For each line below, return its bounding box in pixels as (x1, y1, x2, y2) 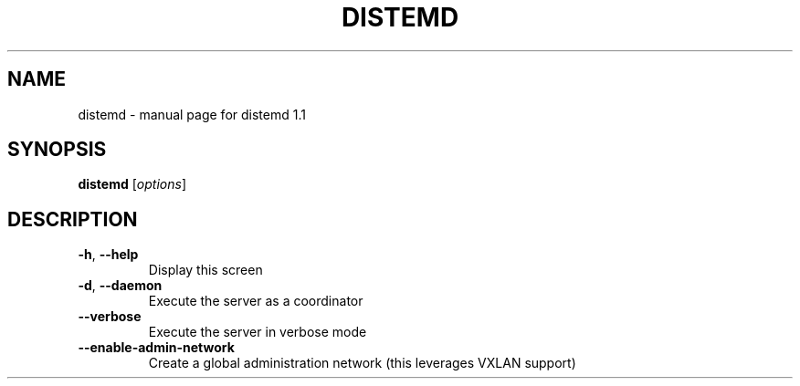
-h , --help (78, 246, 139, 263)
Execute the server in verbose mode (148, 324, 367, 340)
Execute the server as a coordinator (148, 293, 363, 309)
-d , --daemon (78, 277, 163, 294)
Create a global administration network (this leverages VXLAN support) (148, 355, 576, 371)
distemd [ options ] (78, 176, 186, 193)
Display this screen (148, 262, 263, 278)
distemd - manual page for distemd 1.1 (78, 106, 306, 122)
